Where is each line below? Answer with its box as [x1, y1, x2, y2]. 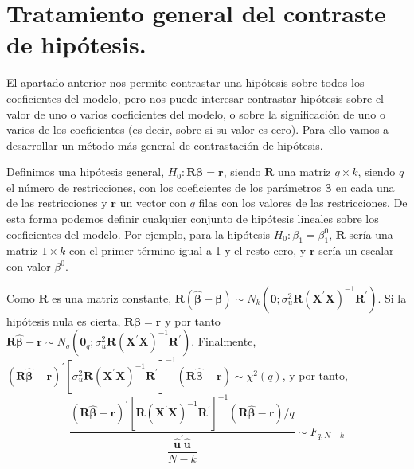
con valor [6, 258, 51, 275]
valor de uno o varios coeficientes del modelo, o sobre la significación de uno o [6, 105, 385, 122]
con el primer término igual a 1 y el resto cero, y [68, 242, 307, 259]
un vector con [119, 194, 186, 211]
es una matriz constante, [52, 289, 172, 306]
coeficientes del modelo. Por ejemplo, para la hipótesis [6, 225, 271, 242]
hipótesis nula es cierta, [6, 312, 121, 329]
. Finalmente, [191, 333, 256, 350]
